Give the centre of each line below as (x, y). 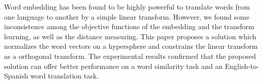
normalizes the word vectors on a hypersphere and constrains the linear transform (131, 46)
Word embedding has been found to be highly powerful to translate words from (127, 7)
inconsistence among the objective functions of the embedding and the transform (129, 26)
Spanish (16, 76)
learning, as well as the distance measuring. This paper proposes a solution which (130, 36)
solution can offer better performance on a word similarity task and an (114, 66)
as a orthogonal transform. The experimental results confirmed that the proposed (130, 56)
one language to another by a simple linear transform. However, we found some (127, 16)
